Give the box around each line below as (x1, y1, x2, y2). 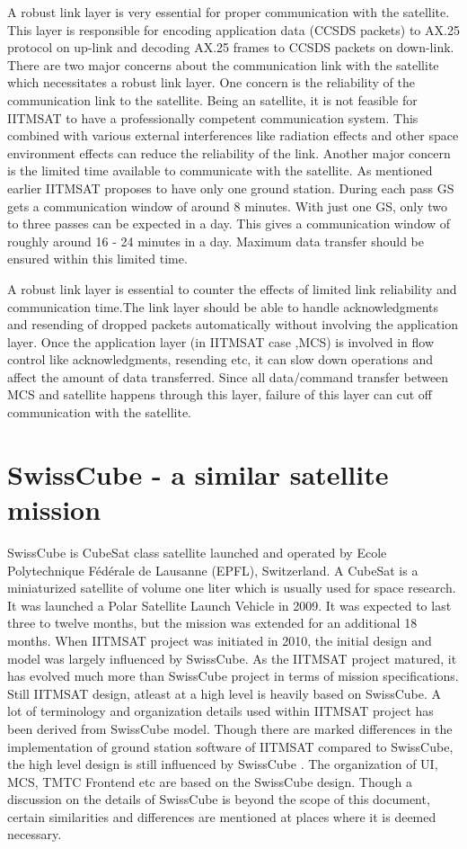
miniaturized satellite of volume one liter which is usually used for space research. (7, 578, 456, 597)
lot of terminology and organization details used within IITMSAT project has (7, 702, 434, 720)
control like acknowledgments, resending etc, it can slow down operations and (7, 350, 434, 369)
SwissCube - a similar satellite (7, 455, 389, 492)
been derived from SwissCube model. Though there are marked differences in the (7, 719, 453, 737)
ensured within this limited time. (7, 249, 188, 268)
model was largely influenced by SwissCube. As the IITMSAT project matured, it (7, 648, 457, 667)
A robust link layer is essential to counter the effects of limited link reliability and (7, 279, 457, 298)
